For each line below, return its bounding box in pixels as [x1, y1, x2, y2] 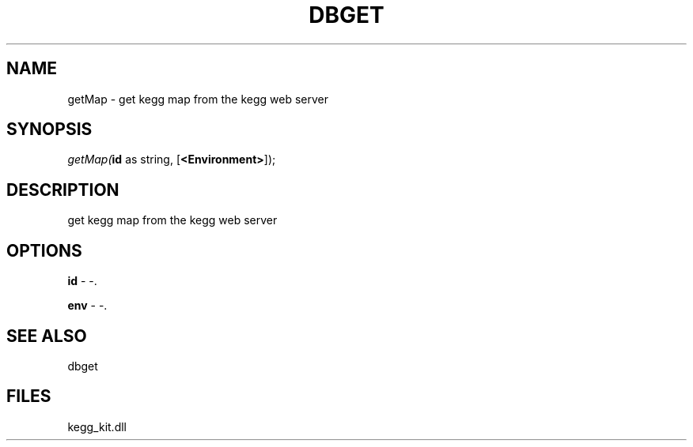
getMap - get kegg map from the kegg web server [67, 92, 329, 106]
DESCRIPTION [6, 179, 119, 200]
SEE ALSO [6, 325, 87, 346]
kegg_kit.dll [67, 419, 127, 434]
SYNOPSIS [6, 119, 93, 140]
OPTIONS [6, 240, 82, 261]
